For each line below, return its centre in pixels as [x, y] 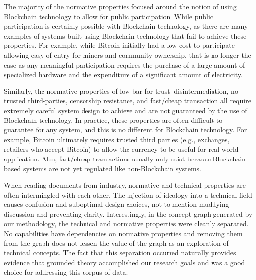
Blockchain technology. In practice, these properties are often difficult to [113, 120]
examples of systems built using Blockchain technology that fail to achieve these [125, 35]
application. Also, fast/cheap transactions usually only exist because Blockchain [125, 158]
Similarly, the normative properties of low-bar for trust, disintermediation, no [121, 91]
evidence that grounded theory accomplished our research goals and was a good [125, 262]
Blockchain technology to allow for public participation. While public [109, 16]
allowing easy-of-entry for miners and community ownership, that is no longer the [128, 55]
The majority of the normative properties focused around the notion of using [120, 6]
